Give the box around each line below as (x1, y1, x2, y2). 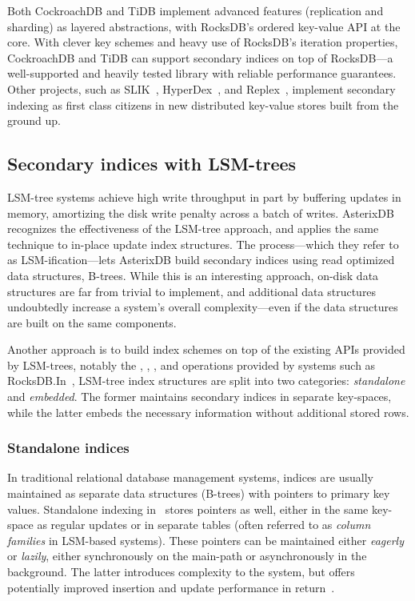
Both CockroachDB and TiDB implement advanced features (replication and (7, 2, 384, 18)
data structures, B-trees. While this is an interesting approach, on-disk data (7, 266, 379, 283)
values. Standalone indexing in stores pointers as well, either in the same (7, 500, 369, 517)
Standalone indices (7, 438, 130, 458)
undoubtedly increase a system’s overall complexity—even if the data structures (7, 298, 398, 315)
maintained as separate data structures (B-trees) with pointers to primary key (7, 485, 390, 502)
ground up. (7, 112, 61, 129)
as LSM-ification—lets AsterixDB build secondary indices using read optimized (7, 251, 395, 268)
